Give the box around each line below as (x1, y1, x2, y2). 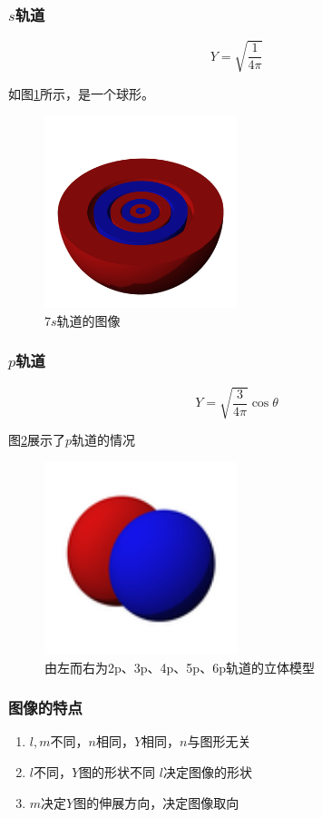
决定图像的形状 (162, 762, 252, 781)
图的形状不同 (79, 762, 156, 781)
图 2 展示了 (8, 430, 65, 449)
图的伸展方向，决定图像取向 (73, 793, 239, 812)
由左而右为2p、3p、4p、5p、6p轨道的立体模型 (44, 657, 315, 676)
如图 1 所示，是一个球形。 (8, 84, 154, 103)
